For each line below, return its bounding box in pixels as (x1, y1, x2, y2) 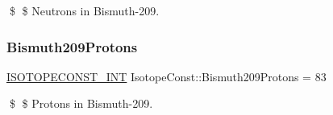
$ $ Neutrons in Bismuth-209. (9, 2, 160, 18)
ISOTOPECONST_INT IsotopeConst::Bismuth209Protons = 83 (6, 68, 327, 84)
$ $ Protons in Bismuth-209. (9, 95, 153, 112)
